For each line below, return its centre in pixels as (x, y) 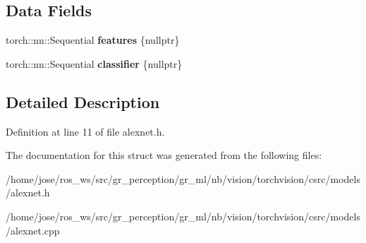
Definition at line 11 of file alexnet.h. (85, 131)
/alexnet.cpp (33, 230)
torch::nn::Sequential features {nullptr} (93, 40)
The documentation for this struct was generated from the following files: (164, 155)
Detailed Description (83, 101)
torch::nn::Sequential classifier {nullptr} (94, 63)
